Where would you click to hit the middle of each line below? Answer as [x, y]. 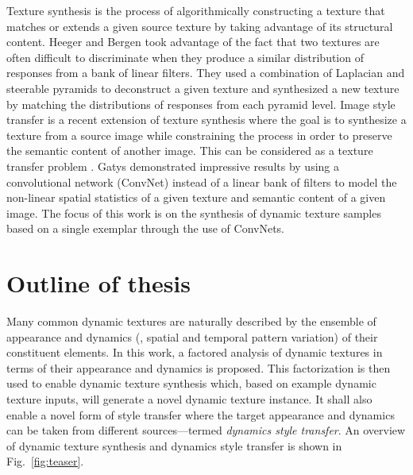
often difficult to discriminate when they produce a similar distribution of [185, 57]
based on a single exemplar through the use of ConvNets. [145, 228]
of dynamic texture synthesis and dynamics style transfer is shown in [174, 445]
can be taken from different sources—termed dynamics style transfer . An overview [206, 430]
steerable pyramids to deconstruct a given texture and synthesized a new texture [203, 88]
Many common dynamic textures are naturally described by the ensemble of [191, 321]
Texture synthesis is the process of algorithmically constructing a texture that [196, 10]
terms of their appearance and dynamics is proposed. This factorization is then [199, 367]
